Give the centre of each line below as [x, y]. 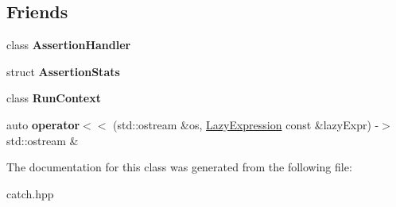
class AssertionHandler [69, 45]
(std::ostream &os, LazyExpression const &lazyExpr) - [246, 124]
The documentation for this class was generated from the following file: [179, 167]
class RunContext [54, 98]
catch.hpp [30, 193]
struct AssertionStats [63, 71]
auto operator [43, 124]
